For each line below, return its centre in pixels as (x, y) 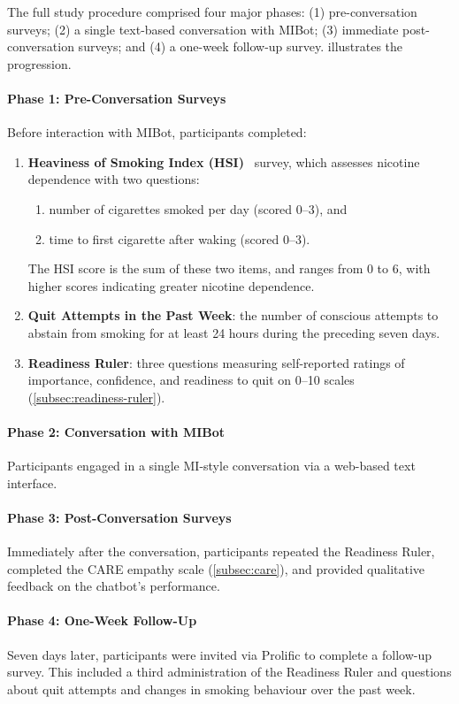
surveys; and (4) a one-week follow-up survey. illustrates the (241, 46)
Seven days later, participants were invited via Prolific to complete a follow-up (220, 654)
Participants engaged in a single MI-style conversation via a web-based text (211, 466)
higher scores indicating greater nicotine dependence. (171, 285)
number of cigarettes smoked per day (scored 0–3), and (198, 208)
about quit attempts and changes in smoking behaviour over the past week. (211, 689)
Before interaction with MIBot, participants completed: (157, 132)
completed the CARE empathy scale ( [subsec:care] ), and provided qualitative (216, 568)
